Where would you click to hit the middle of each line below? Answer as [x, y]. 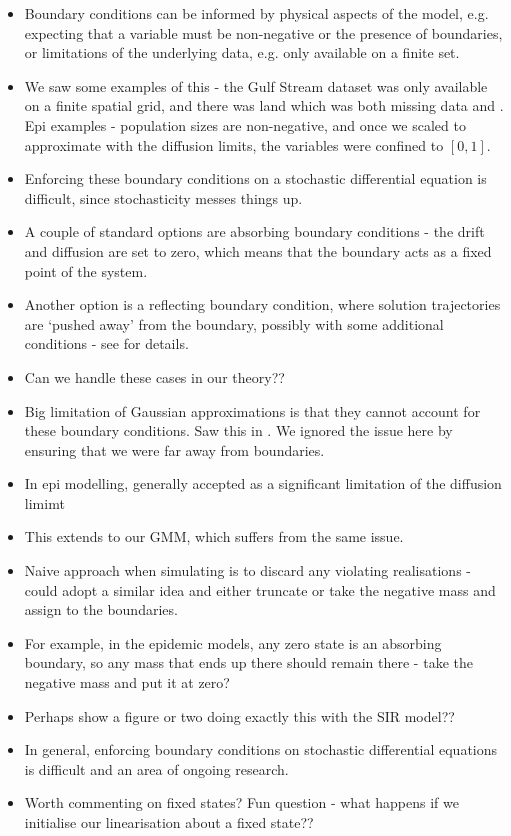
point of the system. [86, 270]
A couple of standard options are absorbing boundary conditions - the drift [254, 231]
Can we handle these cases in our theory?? [154, 376]
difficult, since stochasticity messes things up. [163, 197]
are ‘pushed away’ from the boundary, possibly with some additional [234, 323]
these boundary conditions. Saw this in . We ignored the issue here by [238, 430]
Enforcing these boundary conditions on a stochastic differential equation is [255, 178]
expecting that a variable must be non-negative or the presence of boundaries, [263, 32]
